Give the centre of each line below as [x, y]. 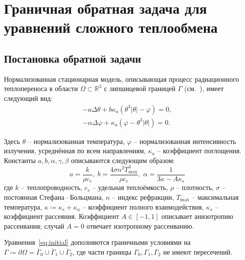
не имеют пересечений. [198, 251]
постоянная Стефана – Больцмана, [54, 197]
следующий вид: [28, 98]
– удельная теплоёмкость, [130, 187]
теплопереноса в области [41, 88]
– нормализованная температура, [76, 141]
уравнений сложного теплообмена [111, 27]
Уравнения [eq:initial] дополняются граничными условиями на [97, 242]
